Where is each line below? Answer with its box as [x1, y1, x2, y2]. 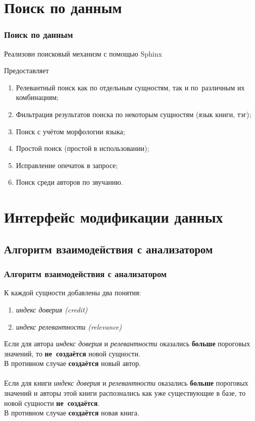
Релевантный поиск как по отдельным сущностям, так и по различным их [16, 82, 245, 92]
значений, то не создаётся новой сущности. [4, 348, 140, 358]
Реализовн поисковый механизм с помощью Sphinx [4, 48, 162, 59]
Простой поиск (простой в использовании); [16, 143, 149, 153]
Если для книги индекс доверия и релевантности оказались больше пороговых [4, 378, 248, 388]
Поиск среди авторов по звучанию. [16, 177, 123, 187]
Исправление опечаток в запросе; [16, 160, 118, 170]
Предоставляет [4, 65, 49, 76]
